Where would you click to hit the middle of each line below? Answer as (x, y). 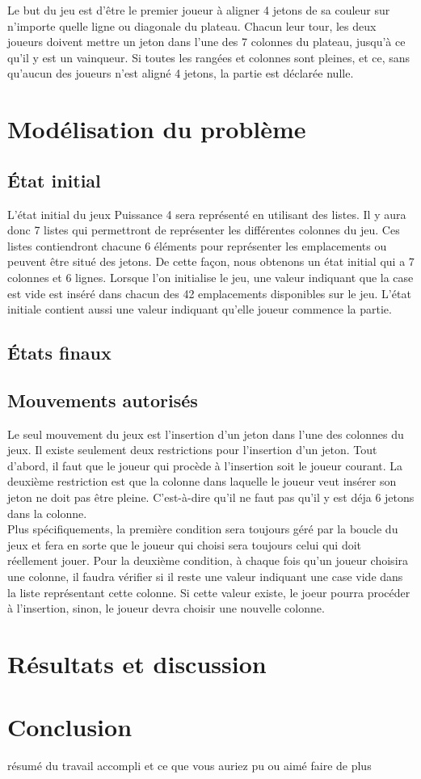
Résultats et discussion (137, 663)
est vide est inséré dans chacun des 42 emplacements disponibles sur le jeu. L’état (209, 293)
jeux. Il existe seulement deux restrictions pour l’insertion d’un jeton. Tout (192, 450)
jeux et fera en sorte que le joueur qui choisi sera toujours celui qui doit (185, 544)
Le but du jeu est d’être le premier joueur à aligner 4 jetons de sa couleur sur (199, 10)
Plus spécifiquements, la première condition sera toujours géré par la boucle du (203, 529)
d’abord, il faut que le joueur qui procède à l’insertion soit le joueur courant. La (205, 465)
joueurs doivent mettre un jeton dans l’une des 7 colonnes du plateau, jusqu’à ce (206, 42)
